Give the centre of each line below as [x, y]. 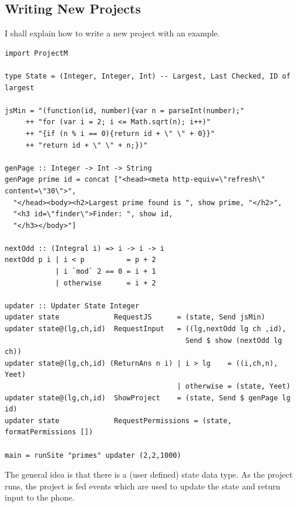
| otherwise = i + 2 [105, 283]
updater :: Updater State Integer [72, 306]
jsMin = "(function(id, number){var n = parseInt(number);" [125, 110]
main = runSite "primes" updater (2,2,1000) [93, 455]
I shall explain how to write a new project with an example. [112, 33]
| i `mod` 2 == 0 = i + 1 [105, 272]
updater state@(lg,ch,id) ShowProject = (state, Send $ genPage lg [148, 398]
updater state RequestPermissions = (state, [118, 421]
